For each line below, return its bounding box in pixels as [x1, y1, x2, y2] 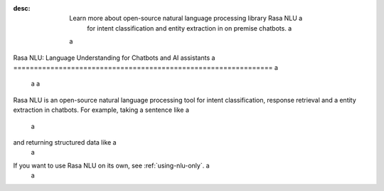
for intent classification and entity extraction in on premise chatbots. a [87, 24, 292, 32]
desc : [13, 4, 31, 12]
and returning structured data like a [13, 138, 117, 146]
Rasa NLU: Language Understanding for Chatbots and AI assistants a [13, 53, 215, 62]
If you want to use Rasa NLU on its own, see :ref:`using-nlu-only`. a [13, 161, 210, 170]
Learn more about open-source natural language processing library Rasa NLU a [69, 14, 303, 23]
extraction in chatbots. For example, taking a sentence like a [13, 105, 190, 114]
